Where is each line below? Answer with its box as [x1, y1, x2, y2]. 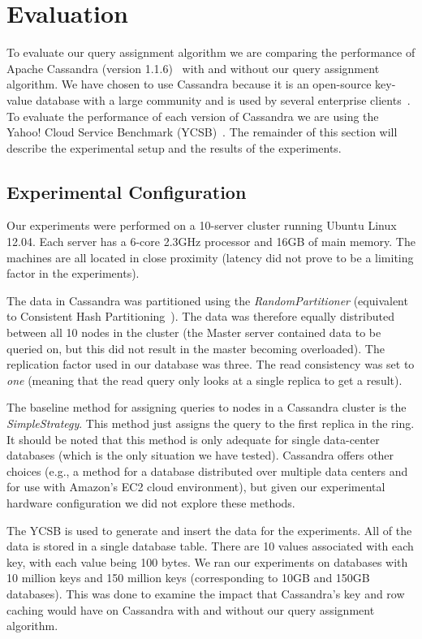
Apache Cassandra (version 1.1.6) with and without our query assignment [6, 59, 380, 76]
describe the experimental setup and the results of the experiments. [6, 139, 342, 156]
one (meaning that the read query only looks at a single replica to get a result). [6, 371, 403, 388]
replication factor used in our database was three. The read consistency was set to [6, 356, 415, 373]
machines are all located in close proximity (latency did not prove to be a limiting [6, 248, 414, 266]
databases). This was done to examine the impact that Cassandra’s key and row [6, 585, 405, 602]
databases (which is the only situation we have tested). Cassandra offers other [6, 447, 394, 464]
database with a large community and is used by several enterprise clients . [36, 91, 411, 108]
